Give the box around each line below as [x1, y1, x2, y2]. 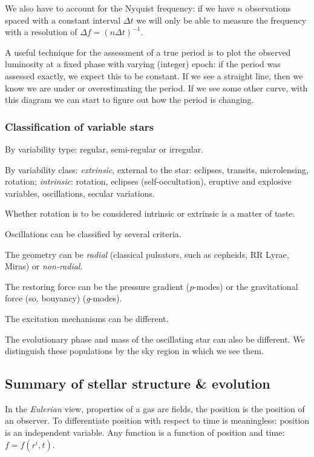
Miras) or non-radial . [5, 260, 83, 272]
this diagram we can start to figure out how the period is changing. [5, 93, 254, 106]
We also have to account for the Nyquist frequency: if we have [5, 2, 235, 14]
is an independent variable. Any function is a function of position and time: [5, 426, 285, 439]
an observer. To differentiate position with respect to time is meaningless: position [5, 414, 310, 427]
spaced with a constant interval [5, 13, 121, 26]
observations [245, 2, 291, 14]
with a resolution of [5, 25, 77, 38]
